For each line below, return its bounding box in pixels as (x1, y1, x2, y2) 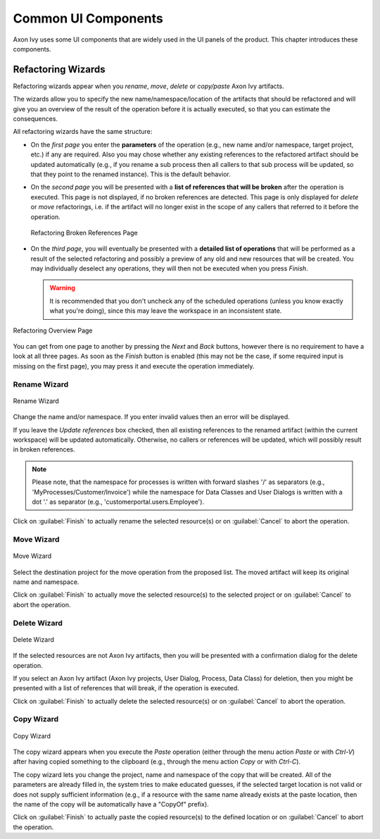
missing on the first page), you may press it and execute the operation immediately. (13, 361, 255, 370)
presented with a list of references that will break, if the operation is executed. (13, 684, 239, 692)
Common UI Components (13, 11, 163, 26)
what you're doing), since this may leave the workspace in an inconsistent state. (49, 306, 282, 315)
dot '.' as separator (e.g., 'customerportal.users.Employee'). (32, 497, 204, 506)
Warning (49, 284, 75, 292)
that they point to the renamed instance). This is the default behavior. (30, 170, 232, 178)
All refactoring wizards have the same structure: (13, 128, 153, 136)
